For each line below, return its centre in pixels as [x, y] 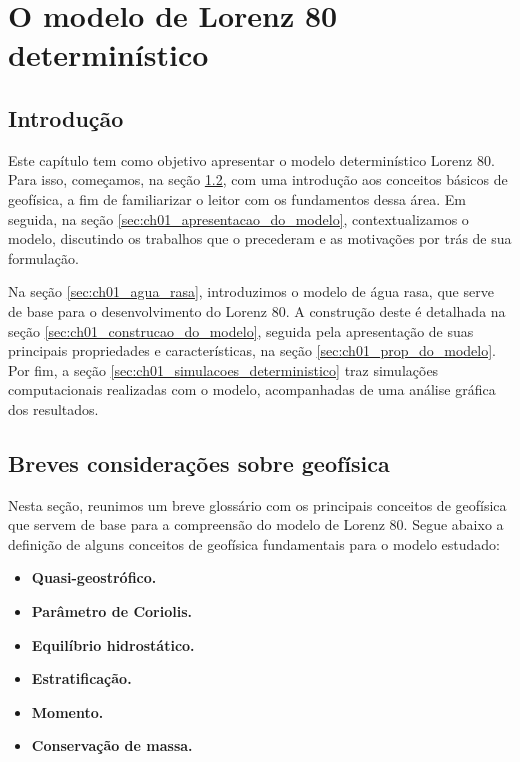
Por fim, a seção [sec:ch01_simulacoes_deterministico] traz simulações [223, 369]
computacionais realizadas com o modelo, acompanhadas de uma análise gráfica [252, 389]
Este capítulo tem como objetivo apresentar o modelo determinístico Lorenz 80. [251, 159]
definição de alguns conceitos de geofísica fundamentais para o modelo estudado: [254, 543]
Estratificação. [81, 678]
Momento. [67, 711]
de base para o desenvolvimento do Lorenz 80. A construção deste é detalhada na [257, 310]
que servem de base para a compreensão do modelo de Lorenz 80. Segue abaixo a [256, 524]
